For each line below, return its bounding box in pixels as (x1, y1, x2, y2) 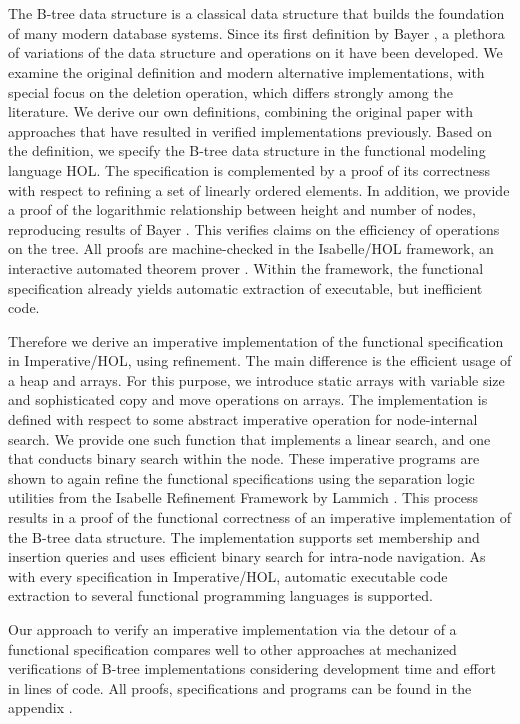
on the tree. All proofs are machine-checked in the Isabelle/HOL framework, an (8, 238, 494, 259)
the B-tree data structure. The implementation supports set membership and (8, 526, 480, 547)
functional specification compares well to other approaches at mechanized (8, 638, 457, 659)
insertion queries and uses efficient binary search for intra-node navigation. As (8, 546, 486, 567)
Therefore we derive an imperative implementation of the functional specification (8, 330, 504, 351)
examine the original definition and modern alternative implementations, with (8, 61, 485, 82)
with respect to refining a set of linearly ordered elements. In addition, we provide (8, 179, 510, 200)
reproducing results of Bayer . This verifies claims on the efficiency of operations (8, 218, 500, 239)
